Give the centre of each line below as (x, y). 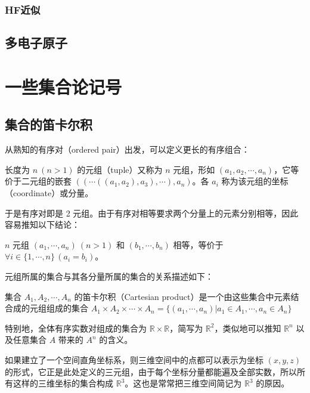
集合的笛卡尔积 (49, 124)
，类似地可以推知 (248, 328)
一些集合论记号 (63, 86)
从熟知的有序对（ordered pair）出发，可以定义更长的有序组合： (127, 149)
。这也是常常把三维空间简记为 (183, 383)
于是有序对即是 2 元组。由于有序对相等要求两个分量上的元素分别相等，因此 (152, 213)
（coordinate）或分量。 (49, 192)
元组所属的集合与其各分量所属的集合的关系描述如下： (109, 276)
